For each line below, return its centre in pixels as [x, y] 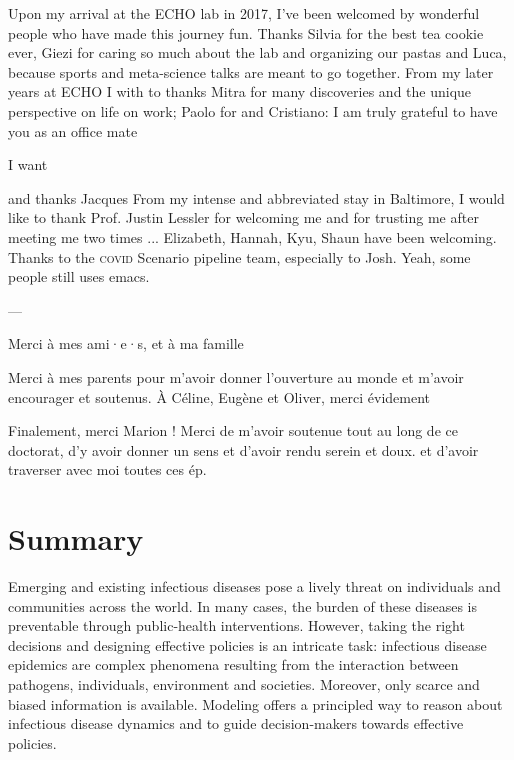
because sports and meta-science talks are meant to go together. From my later [251, 71]
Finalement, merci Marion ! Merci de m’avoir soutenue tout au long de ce [233, 430]
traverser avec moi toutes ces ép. [107, 469]
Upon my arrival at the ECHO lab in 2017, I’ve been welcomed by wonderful [244, 13]
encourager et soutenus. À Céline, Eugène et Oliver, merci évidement [219, 396]
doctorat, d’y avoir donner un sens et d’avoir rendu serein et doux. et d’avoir [243, 449]
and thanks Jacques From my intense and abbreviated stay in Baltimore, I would [256, 197]
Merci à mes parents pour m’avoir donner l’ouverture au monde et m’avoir [236, 376]
